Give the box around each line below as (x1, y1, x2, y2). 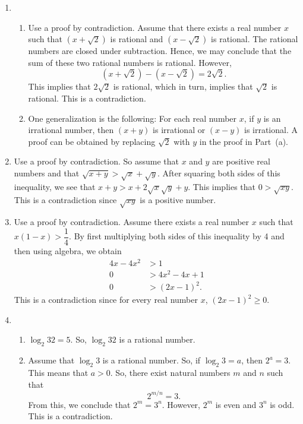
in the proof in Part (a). (199, 135, 289, 147)
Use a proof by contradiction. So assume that (14, 155, 179, 167)
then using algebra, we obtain (14, 244, 122, 257)
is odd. (270, 398, 295, 410)
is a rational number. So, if (102, 354, 201, 366)
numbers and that (14, 166, 80, 179)
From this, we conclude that (28, 398, 131, 410)
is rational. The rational (211, 33, 298, 45)
